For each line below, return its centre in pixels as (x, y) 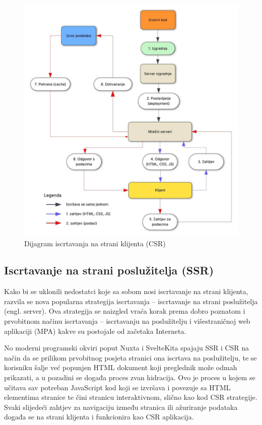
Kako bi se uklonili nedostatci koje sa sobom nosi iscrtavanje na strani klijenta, (126, 291)
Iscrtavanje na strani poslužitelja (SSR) (109, 270)
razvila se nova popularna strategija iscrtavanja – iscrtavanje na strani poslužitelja (131, 301)
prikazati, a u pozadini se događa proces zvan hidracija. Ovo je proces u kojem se (130, 377)
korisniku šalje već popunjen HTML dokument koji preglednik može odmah (121, 367)
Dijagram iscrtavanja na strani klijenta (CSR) (95, 243)
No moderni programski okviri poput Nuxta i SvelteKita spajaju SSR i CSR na (127, 348)
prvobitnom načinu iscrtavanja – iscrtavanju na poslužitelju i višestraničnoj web (127, 321)
